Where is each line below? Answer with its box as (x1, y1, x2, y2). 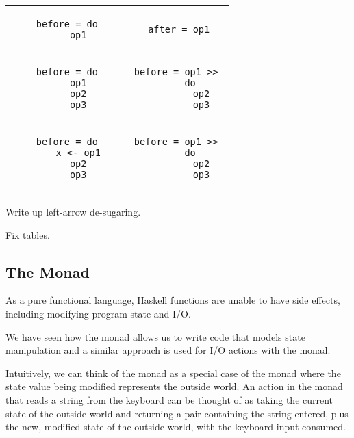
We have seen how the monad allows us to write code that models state (5, 329, 305, 344)
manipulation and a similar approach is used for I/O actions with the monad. (5, 343, 331, 357)
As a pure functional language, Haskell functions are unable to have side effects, (5, 293, 340, 307)
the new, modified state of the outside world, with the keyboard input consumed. (5, 420, 346, 434)
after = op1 (148, 24, 210, 35)
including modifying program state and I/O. (5, 306, 191, 320)
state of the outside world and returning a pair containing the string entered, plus (5, 406, 349, 420)
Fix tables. (5, 227, 50, 242)
